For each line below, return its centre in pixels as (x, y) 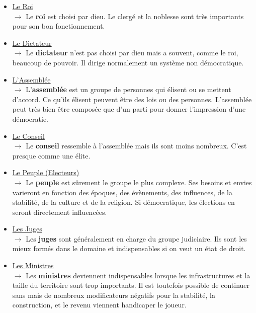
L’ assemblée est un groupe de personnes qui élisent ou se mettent (129, 89)
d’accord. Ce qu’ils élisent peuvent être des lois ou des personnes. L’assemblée (132, 99)
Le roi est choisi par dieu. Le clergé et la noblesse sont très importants (135, 16)
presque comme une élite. (51, 155)
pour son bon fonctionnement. (59, 26)
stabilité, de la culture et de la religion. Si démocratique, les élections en (123, 202)
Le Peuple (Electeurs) (46, 172)
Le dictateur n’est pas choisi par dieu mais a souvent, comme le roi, (132, 53)
